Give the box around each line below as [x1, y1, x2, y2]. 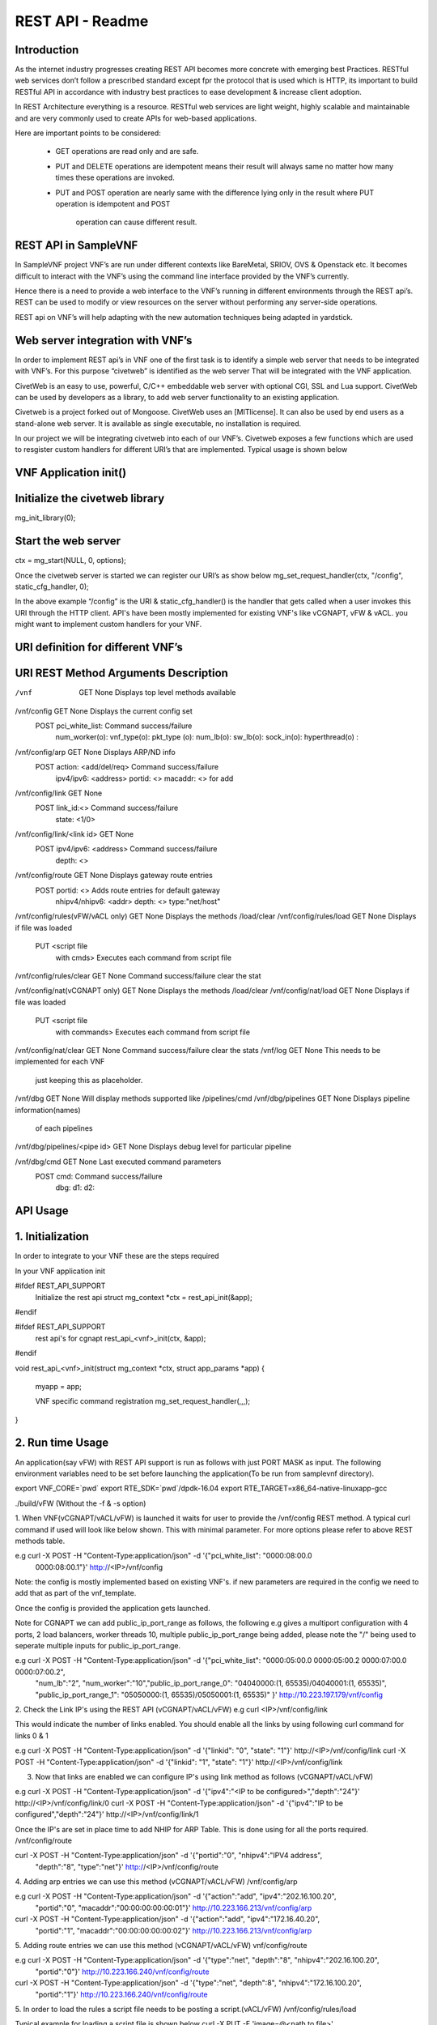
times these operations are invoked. [55, 173, 176, 182]
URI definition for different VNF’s [15, 641, 184, 654]
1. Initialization [15, 1230, 89, 1243]
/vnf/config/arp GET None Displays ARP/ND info [15, 747, 176, 757]
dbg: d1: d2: [55, 1183, 95, 1192]
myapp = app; [35, 1381, 83, 1391]
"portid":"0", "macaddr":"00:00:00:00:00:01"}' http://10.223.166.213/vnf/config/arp [35, 1903, 312, 1912]
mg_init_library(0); [15, 513, 76, 522]
